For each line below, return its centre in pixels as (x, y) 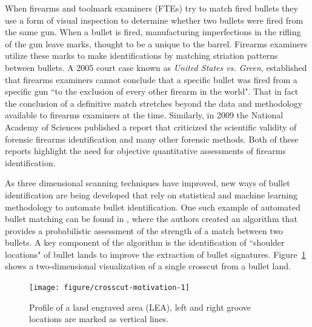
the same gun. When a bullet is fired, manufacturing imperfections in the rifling (153, 32)
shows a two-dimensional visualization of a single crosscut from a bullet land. (148, 266)
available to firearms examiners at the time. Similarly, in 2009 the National (144, 115)
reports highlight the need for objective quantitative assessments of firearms (145, 151)
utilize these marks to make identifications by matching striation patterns (141, 56)
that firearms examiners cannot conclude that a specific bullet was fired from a (151, 79)
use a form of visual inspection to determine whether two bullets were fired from (154, 20)
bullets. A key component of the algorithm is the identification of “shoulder (145, 242)
